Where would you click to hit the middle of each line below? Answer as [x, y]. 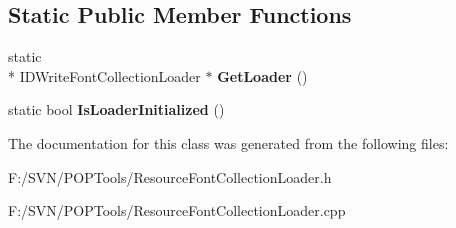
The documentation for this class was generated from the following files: [228, 142]
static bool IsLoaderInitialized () [116, 109]
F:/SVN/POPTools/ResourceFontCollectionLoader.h [170, 176]
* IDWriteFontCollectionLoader [104, 75]
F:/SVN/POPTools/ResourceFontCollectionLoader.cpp [177, 210]
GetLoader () [262, 75]
